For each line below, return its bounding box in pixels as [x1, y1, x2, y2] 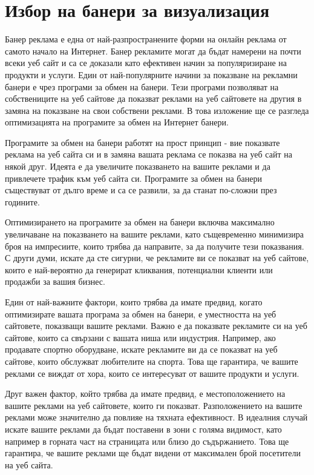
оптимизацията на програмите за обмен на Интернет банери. [5, 116, 229, 128]
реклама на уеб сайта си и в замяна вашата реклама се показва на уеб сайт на [5, 148, 292, 161]
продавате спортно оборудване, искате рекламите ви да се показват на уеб [5, 343, 278, 356]
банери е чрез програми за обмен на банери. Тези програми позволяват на [5, 80, 279, 93]
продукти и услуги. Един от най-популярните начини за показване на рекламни [5, 68, 298, 81]
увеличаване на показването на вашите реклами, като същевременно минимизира [5, 228, 304, 241]
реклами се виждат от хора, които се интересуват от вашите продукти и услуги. [5, 367, 299, 379]
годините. [5, 195, 40, 208]
